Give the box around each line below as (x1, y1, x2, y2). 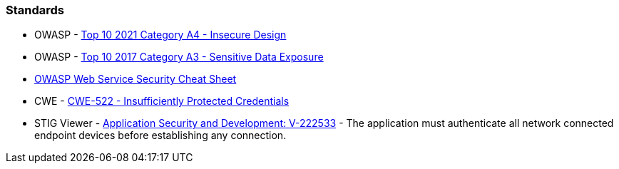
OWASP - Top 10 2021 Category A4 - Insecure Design (34, 29, 287, 41)
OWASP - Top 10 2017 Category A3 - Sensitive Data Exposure (34, 51, 324, 63)
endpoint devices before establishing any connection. (34, 129, 287, 142)
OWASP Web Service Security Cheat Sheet (34, 73, 237, 86)
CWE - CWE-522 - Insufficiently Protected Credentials (34, 95, 290, 108)
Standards (6, 3, 65, 17)
